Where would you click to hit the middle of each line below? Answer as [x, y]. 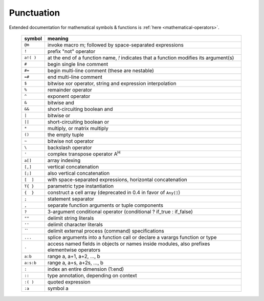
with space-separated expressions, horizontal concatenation [117, 180]
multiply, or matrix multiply [78, 128]
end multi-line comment [75, 77]
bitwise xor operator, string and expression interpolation [112, 83]
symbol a [58, 288]
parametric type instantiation [80, 186]
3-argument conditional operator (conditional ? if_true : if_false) [120, 212]
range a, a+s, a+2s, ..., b [75, 263]
